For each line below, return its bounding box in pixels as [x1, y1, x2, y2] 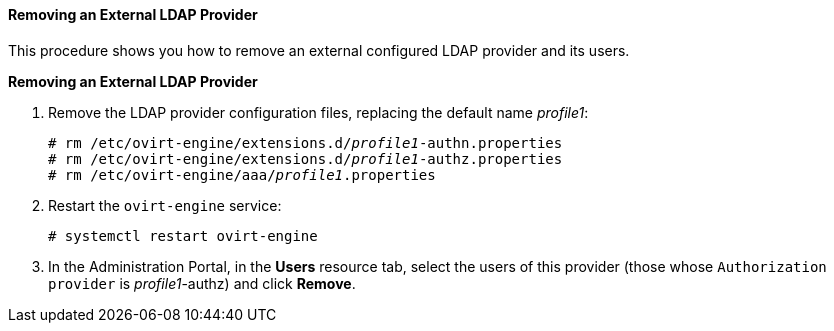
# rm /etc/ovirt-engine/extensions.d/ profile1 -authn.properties [48, 134, 563, 151]
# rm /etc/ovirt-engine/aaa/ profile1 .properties [48, 166, 436, 183]
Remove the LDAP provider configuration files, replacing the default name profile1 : [48, 103, 589, 121]
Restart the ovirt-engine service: [48, 196, 282, 214]
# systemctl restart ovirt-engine [48, 227, 318, 244]
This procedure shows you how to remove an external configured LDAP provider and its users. [8, 41, 630, 59]
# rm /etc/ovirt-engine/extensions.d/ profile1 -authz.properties [48, 150, 563, 167]
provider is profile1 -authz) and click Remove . [48, 274, 356, 292]
